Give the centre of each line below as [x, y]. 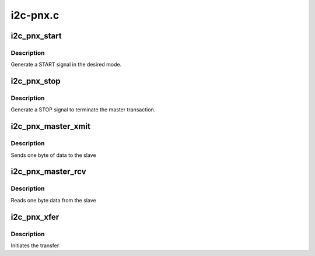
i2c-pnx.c [35, 15]
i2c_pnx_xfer [35, 217]
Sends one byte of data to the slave [53, 155]
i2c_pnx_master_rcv [49, 172]
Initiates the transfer [35, 246]
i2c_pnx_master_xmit [50, 126]
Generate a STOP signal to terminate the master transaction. [83, 110]
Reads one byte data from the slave [53, 200]
